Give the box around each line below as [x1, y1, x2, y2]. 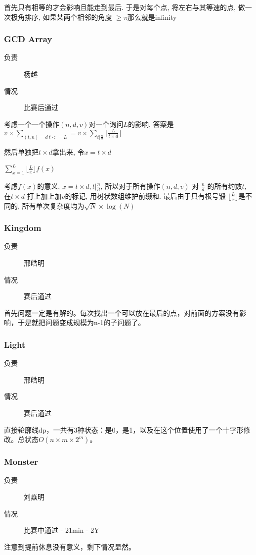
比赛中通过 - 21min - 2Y [24, 525, 99, 535]
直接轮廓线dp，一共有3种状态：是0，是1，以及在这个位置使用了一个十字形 [4, 424, 244, 435]
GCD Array [4, 33, 52, 45]
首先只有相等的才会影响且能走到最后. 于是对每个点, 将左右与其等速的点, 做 [4, 2, 245, 12]
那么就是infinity [127, 11, 177, 22]
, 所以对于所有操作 [100, 180, 161, 191]
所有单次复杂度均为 [22, 200, 85, 211]
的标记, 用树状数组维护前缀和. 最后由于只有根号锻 [65, 190, 226, 201]
